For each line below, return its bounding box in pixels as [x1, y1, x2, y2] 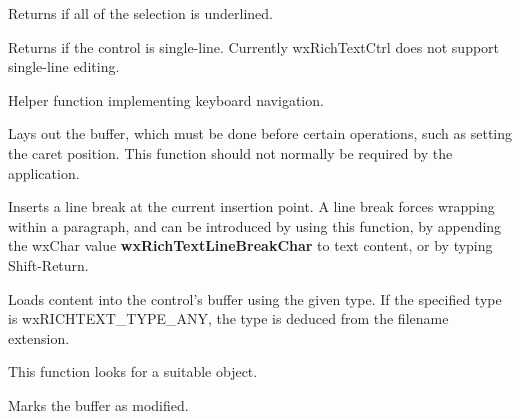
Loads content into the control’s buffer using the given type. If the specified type [8, 288, 502, 309]
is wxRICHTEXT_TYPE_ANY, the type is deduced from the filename [8, 308, 449, 329]
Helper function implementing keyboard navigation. [8, 89, 324, 110]
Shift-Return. [8, 254, 89, 275]
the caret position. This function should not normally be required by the [8, 142, 453, 163]
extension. [8, 327, 70, 348]
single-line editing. [8, 56, 120, 77]
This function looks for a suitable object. [8, 361, 258, 382]
